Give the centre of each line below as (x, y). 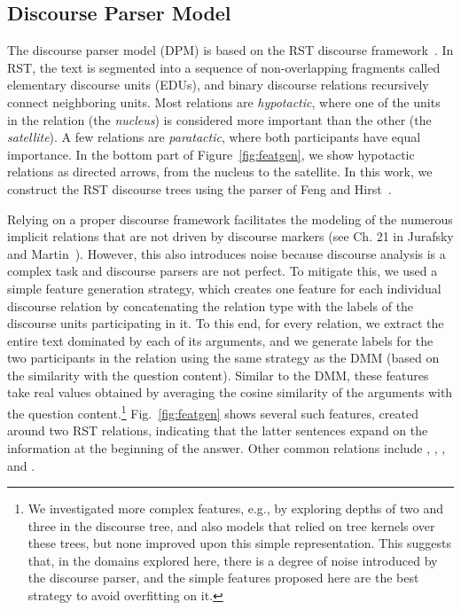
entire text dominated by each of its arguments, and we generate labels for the (220, 340)
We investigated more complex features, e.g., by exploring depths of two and (235, 508)
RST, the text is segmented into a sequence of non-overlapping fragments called (224, 67)
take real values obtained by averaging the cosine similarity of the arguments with (230, 392)
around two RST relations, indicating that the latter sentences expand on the (218, 430)
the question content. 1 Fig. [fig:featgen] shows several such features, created (213, 412)
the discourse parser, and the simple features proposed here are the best (223, 578)
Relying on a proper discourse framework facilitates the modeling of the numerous (230, 219)
